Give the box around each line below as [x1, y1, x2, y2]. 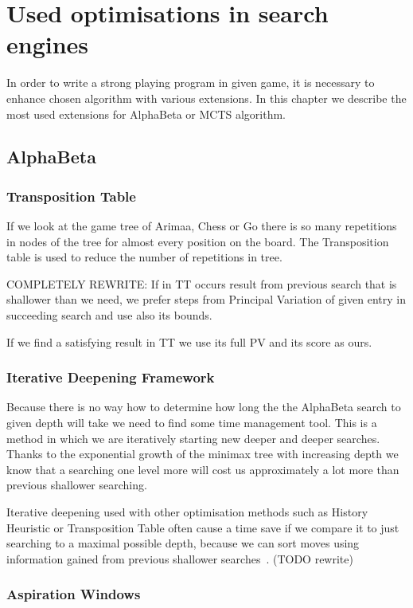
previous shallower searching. [6, 477, 147, 493]
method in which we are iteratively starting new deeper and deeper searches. [6, 430, 380, 446]
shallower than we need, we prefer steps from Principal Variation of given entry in [6, 291, 406, 308]
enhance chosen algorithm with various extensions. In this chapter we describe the [6, 89, 407, 106]
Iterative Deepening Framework [6, 367, 215, 387]
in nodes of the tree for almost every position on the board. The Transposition [6, 233, 389, 249]
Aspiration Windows [6, 584, 141, 604]
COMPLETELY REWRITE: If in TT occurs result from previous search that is [6, 275, 397, 292]
